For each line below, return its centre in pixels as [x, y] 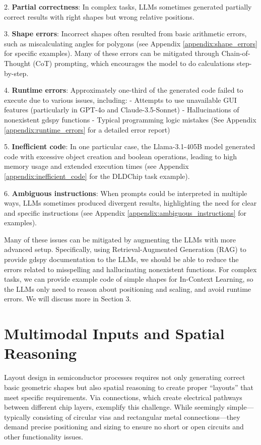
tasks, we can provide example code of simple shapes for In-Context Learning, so [129, 279]
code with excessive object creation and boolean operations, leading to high [120, 156]
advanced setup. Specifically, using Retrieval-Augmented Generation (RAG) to [125, 249]
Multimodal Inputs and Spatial [114, 333]
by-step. [16, 73]
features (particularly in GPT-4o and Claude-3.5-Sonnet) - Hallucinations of [122, 110]
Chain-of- [236, 53]
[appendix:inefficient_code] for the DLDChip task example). [97, 176]
